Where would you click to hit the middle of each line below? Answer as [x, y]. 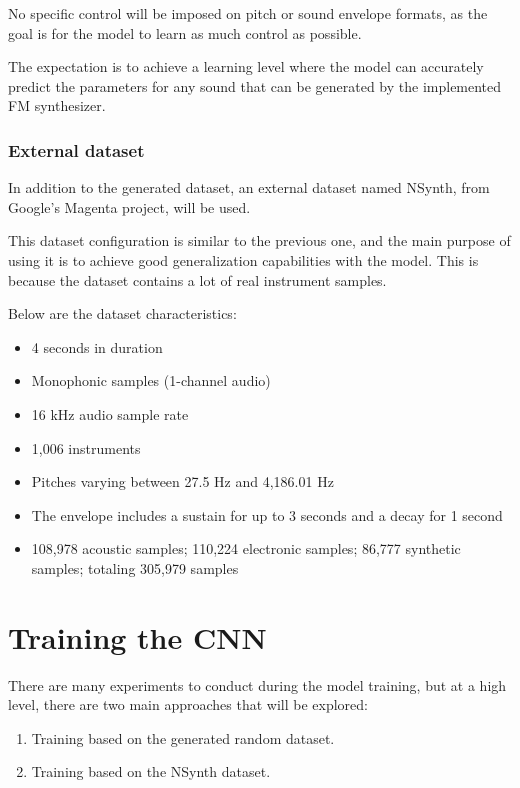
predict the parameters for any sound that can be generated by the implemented [255, 85]
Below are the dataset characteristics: [122, 313]
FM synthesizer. [57, 105]
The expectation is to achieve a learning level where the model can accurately [246, 66]
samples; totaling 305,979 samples [135, 567]
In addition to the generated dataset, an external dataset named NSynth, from [249, 187]
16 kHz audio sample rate [110, 413]
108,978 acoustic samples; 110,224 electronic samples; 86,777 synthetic [246, 548]
